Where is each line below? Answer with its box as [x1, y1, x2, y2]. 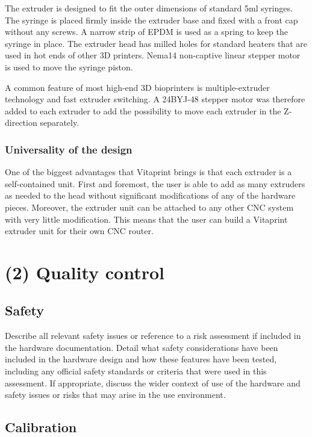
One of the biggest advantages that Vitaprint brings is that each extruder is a [5, 166, 292, 178]
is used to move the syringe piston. [5, 60, 133, 73]
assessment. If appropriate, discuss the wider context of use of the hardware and [5, 376, 301, 389]
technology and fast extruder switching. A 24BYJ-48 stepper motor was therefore [5, 93, 305, 105]
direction [5, 116, 37, 129]
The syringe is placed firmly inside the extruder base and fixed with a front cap [5, 13, 298, 26]
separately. [40, 116, 80, 129]
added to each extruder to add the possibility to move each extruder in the [5, 104, 281, 117]
